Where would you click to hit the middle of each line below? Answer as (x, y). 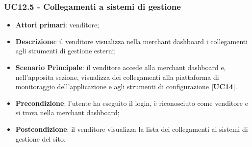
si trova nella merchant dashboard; (67, 112)
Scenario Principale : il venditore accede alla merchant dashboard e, (121, 67)
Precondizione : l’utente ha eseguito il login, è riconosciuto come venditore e (132, 103)
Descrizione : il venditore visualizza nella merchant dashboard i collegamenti (132, 41)
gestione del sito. (40, 138)
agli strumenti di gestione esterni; (66, 51)
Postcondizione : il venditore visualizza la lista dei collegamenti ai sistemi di (132, 129)
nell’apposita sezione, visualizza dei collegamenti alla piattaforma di (117, 77)
